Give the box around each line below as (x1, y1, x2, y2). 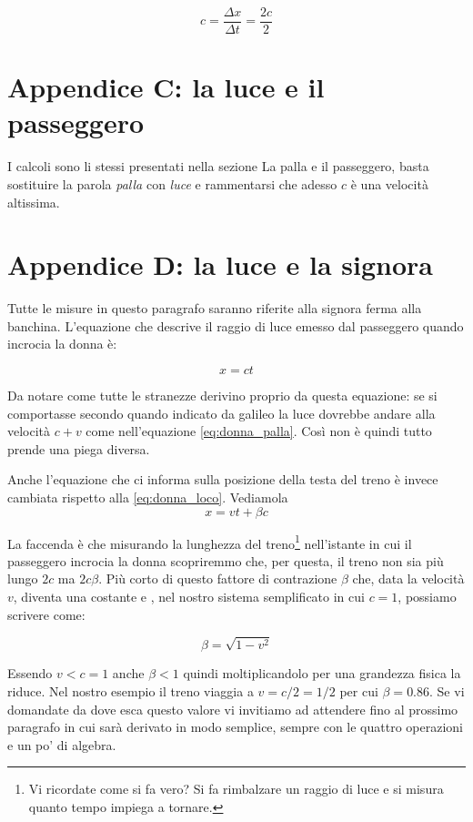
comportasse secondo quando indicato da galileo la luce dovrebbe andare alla (7, 403, 436, 422)
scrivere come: (7, 604, 86, 624)
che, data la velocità (352, 569, 465, 588)
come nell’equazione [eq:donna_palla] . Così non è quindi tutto (86, 421, 432, 441)
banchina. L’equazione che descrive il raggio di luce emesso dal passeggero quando (7, 316, 464, 335)
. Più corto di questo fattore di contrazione (98, 569, 337, 588)
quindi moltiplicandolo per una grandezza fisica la (183, 664, 461, 683)
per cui (339, 682, 378, 701)
